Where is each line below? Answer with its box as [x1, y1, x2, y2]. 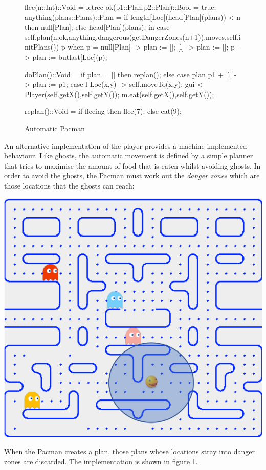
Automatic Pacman [25, 123, 85, 133]
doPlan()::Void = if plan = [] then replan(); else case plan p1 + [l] [25, 68, 232, 79]
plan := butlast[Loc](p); [32, 51, 107, 62]
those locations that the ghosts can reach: [4, 180, 135, 191]
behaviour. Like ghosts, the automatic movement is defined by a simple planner [4, 150, 253, 161]
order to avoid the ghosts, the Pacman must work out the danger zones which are [4, 170, 260, 181]
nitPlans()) [25, 41, 59, 52]
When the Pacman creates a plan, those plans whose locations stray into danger [4, 445, 255, 456]
